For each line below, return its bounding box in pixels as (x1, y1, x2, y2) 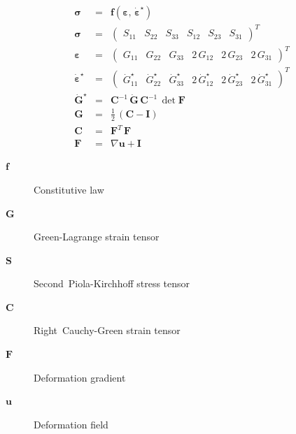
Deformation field (34, 417, 108, 431)
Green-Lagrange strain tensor (34, 229, 160, 244)
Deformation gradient (34, 370, 126, 384)
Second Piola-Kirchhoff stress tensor (34, 276, 190, 291)
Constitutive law (34, 182, 104, 196)
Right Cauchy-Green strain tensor (34, 323, 181, 338)
